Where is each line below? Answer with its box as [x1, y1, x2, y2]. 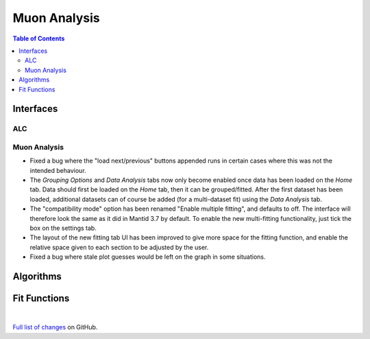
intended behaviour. [29, 166, 86, 174]
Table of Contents [12, 34, 65, 43]
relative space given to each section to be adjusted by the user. [29, 243, 209, 251]
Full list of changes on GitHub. [12, 323, 98, 331]
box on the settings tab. [29, 224, 97, 232]
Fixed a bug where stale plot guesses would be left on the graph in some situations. [29, 253, 267, 261]
